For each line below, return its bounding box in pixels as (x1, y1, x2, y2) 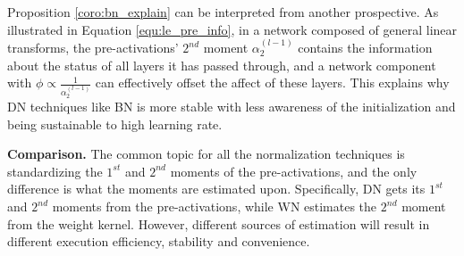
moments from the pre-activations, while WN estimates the (52, 197, 377, 216)
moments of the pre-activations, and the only (170, 161, 418, 180)
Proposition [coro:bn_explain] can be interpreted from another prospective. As (7, 3, 439, 21)
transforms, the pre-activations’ (7, 38, 179, 56)
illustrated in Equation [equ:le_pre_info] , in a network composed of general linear (7, 20, 458, 38)
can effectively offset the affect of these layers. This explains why (95, 73, 450, 92)
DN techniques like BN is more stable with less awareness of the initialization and (7, 97, 456, 116)
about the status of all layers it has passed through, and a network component (7, 55, 436, 74)
